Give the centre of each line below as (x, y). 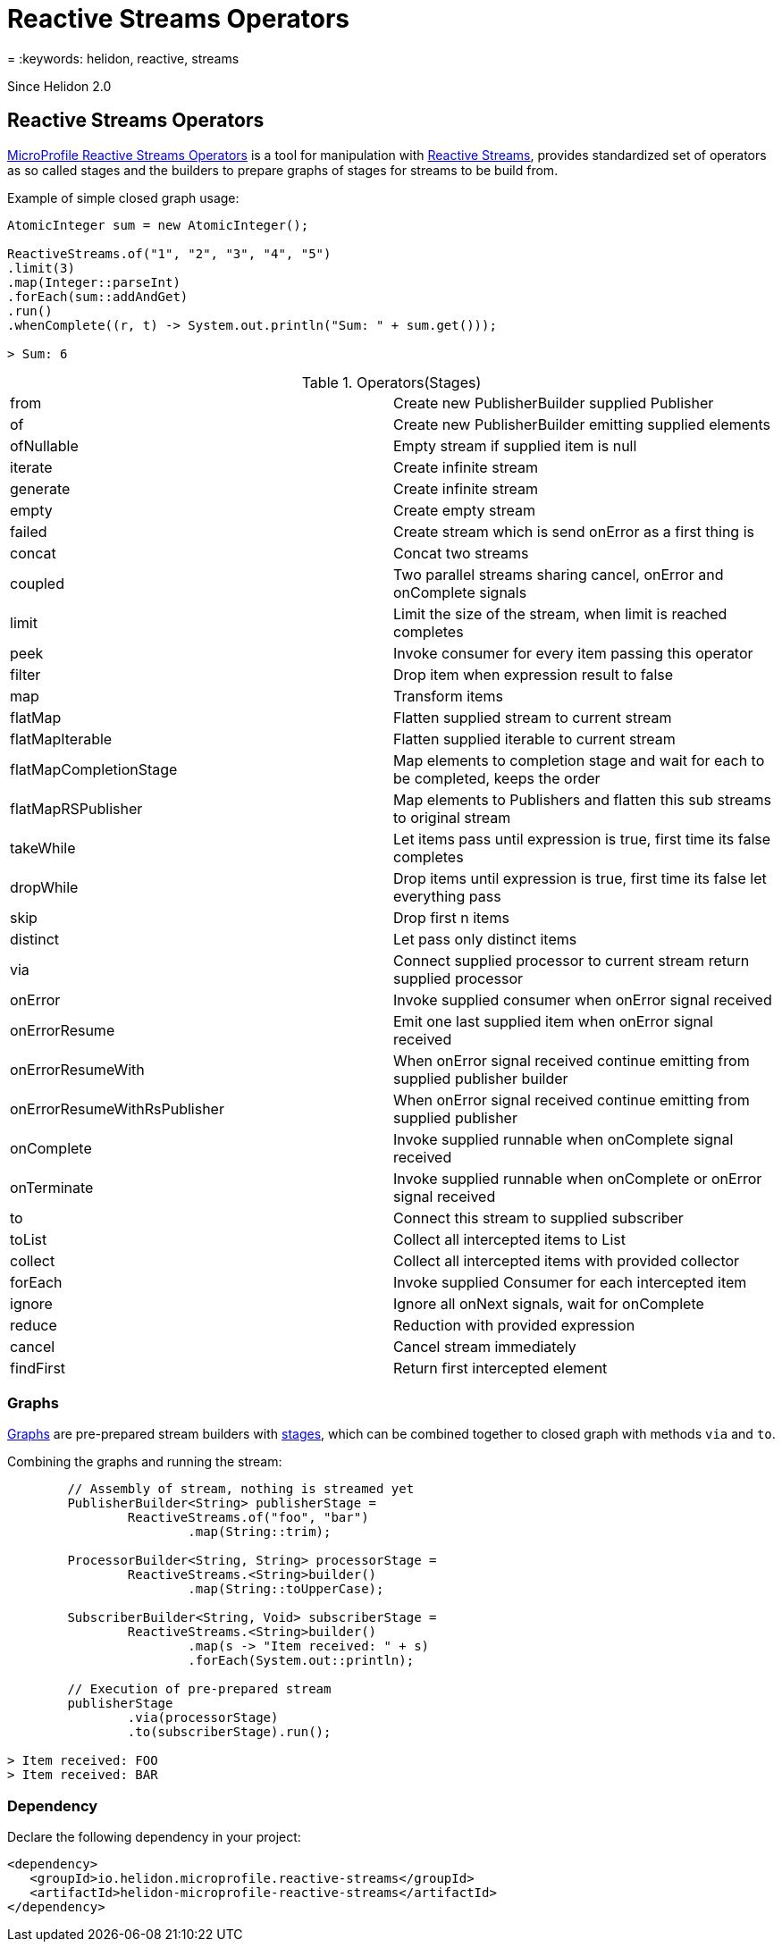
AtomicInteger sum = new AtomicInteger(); (158, 225)
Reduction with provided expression (514, 1325)
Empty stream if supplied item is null (515, 445)
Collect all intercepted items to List (509, 1239)
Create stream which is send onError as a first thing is (574, 531)
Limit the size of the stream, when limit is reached (560, 613)
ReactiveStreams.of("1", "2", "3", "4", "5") (169, 253)
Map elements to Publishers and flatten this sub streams (582, 799)
